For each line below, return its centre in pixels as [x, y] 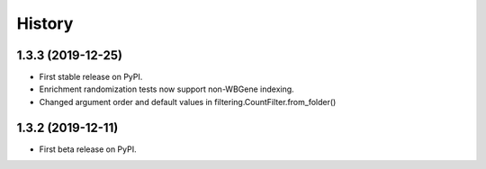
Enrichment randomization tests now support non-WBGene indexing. [166, 89]
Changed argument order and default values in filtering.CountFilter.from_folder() [188, 102]
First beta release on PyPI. [88, 149]
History [45, 23]
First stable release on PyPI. [91, 77]
